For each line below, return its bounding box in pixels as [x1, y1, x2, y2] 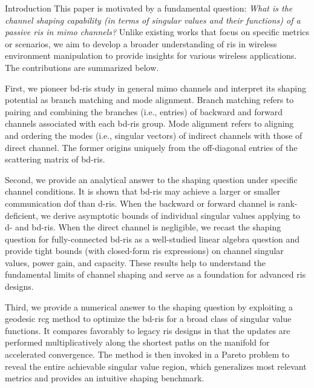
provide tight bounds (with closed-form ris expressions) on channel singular [5, 244, 284, 257]
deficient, [5, 209, 38, 221]
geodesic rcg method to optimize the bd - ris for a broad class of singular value [5, 312, 292, 325]
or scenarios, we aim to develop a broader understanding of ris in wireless [5, 37, 277, 50]
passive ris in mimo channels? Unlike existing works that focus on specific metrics [5, 25, 310, 38]
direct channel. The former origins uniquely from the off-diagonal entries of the [5, 141, 298, 153]
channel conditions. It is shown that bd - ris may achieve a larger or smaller [5, 185, 281, 198]
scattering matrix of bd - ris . [5, 153, 105, 166]
